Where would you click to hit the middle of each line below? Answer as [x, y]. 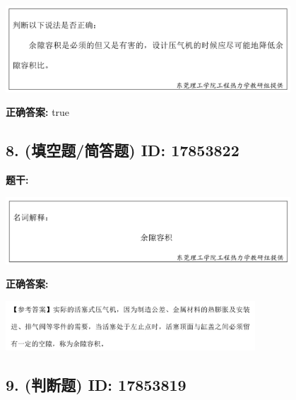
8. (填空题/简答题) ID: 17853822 [123, 150]
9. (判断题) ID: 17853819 [96, 385]
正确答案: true [38, 112]
